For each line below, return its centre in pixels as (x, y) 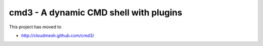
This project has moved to (35, 27)
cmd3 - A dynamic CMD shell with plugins (96, 12)
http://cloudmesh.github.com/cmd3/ (58, 35)
